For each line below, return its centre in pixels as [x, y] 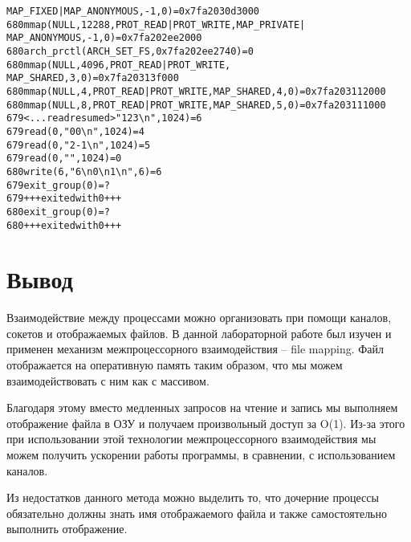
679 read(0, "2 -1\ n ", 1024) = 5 [79, 145]
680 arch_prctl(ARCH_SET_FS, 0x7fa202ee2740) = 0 [130, 51]
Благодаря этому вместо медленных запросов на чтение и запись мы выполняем [202, 408]
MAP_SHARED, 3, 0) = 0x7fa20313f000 [93, 78]
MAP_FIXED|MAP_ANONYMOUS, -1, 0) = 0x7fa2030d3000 [133, 11]
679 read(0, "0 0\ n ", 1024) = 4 [75, 131]
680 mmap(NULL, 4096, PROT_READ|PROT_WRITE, [119, 65]
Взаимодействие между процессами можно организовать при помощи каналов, [199, 318]
